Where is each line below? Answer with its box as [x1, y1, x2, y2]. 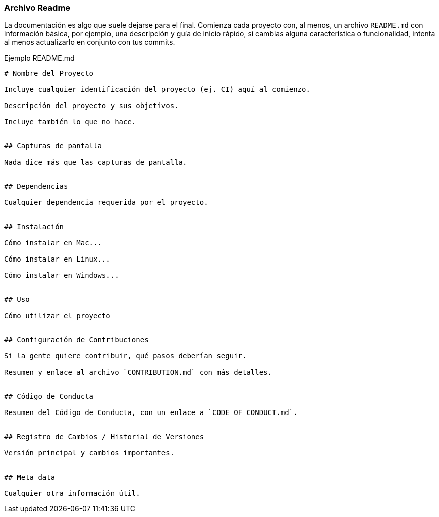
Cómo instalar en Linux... [4, 255, 111, 264]
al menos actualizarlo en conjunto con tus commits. [4, 38, 175, 47]
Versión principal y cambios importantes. [4, 449, 175, 457]
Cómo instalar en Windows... [4, 271, 119, 280]
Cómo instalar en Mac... [4, 239, 102, 247]
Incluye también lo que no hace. [4, 118, 136, 126]
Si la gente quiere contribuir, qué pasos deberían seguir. [4, 352, 247, 360]
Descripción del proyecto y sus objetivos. [4, 101, 179, 110]
